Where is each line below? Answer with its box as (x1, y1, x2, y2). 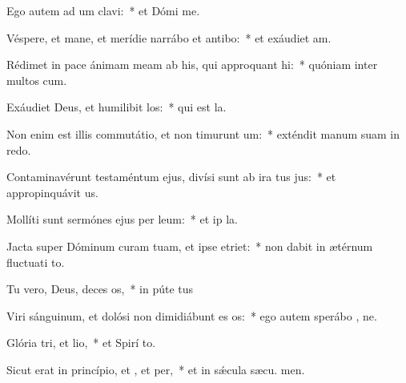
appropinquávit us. (6, 183, 98, 200)
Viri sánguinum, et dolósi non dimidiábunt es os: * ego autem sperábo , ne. (6, 307, 377, 324)
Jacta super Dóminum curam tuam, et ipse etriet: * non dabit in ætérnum (6, 237, 373, 254)
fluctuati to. (6, 253, 65, 270)
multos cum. (6, 71, 67, 88)
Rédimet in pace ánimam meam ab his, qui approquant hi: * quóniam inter (6, 56, 378, 73)
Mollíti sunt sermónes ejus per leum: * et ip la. (6, 211, 238, 228)
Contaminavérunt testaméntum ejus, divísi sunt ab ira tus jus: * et (6, 168, 336, 185)
